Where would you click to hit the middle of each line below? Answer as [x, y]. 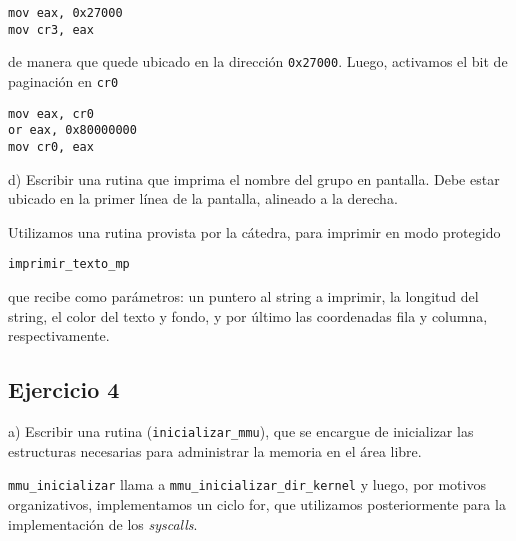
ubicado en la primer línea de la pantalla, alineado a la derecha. [203, 198]
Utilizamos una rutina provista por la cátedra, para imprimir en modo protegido [254, 231]
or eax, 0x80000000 [72, 130]
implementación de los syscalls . [103, 523]
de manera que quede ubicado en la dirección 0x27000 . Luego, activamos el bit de [258, 61]
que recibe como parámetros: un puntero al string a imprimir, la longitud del [243, 296]
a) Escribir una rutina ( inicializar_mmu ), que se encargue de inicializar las [241, 431]
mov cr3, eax [51, 29]
